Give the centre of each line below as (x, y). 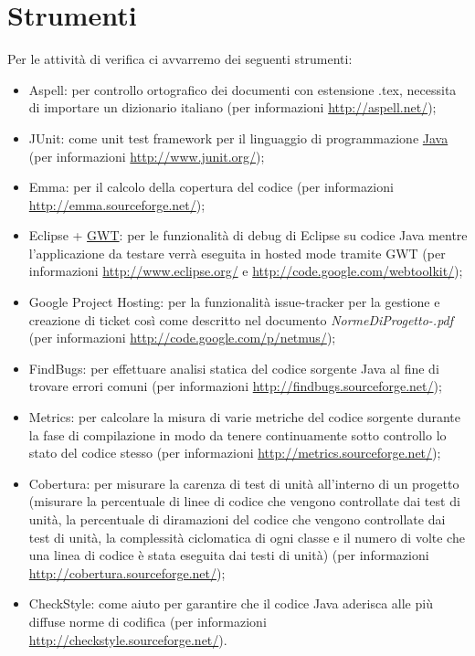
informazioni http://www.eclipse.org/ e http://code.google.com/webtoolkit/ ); (246, 271)
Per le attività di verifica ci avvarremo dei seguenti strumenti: (180, 59)
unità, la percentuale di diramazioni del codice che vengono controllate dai (237, 519)
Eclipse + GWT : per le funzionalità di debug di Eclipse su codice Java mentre (248, 235)
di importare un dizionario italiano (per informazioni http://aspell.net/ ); (232, 107)
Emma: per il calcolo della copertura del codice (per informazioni (211, 187)
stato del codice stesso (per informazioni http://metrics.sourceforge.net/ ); (235, 453)
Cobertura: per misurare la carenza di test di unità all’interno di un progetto (244, 483)
